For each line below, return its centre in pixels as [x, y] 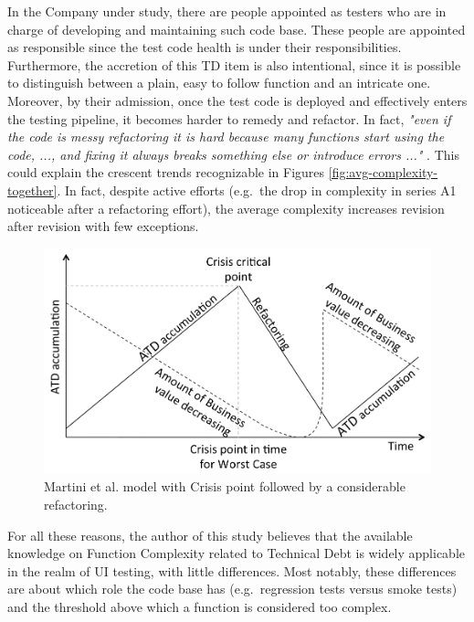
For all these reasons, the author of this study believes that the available [210, 535]
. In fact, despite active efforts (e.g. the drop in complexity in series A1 [257, 190]
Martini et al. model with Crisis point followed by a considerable [225, 486]
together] [32, 190]
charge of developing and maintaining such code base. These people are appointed [237, 29]
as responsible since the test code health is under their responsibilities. [205, 47]
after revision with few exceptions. [103, 226]
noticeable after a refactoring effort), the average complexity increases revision [226, 208]
